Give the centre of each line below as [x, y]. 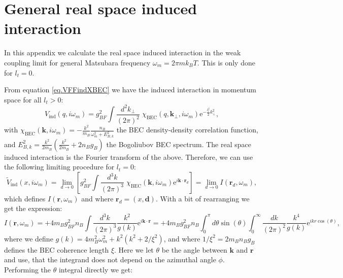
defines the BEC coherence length [57, 249]
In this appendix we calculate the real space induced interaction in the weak [123, 53]
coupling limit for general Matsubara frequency [77, 62]
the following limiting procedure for [59, 167]
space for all [23, 99]
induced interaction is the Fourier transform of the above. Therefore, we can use [129, 157]
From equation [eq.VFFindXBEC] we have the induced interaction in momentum [130, 90]
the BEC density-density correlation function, [187, 130]
